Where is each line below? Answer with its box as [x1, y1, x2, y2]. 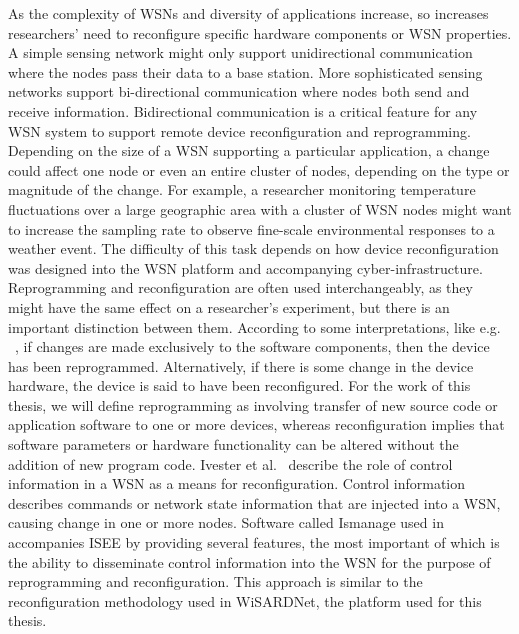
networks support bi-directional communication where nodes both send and [8, 81, 470, 102]
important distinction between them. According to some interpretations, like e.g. [8, 316, 501, 337]
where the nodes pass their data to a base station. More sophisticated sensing [8, 61, 483, 82]
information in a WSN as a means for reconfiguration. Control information [8, 473, 466, 494]
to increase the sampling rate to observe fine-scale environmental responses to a [8, 218, 495, 239]
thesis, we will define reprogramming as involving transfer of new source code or [8, 394, 498, 415]
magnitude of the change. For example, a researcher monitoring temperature [8, 179, 476, 200]
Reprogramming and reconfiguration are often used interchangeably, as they [8, 277, 473, 298]
